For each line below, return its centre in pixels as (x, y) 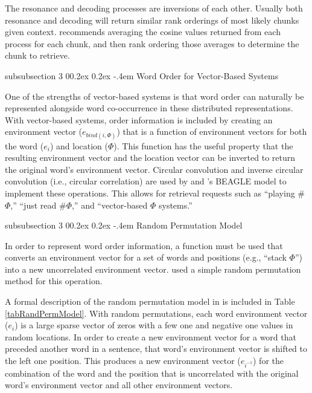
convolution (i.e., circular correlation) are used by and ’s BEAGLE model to (146, 181)
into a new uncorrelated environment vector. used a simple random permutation (153, 269)
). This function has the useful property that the (203, 145)
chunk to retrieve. (37, 55)
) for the (268, 361)
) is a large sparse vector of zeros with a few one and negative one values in (154, 325)
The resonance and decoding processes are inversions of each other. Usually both (154, 8)
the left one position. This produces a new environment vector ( (123, 361)
